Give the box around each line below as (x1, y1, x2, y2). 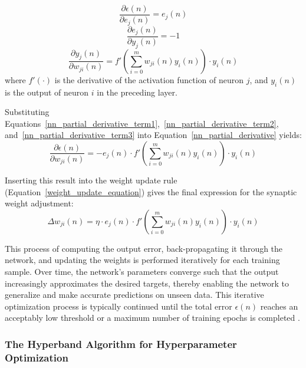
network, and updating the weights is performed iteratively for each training (5, 254, 280, 266)
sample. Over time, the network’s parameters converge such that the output (5, 265, 279, 277)
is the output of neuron (5, 86, 89, 98)
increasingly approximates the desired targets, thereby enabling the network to (5, 277, 289, 289)
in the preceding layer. (97, 86, 177, 98)
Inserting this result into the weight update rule (5, 173, 177, 186)
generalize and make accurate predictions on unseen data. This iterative (5, 288, 264, 301)
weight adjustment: (5, 197, 74, 209)
